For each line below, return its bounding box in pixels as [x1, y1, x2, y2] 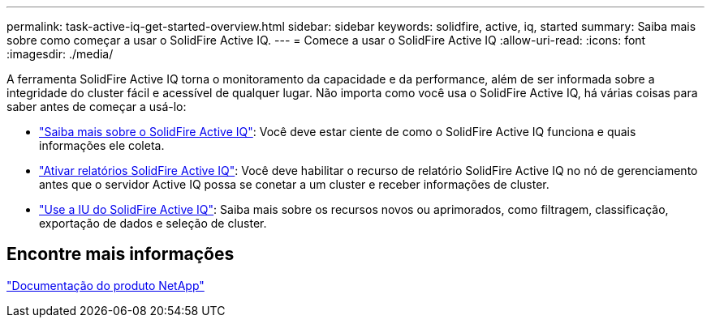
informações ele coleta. [39, 139, 165, 152]
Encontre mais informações [6, 244, 235, 265]
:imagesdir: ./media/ [6, 47, 114, 61]
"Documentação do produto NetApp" [6, 278, 205, 292]
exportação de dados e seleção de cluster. [39, 216, 267, 230]
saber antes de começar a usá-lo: [6, 100, 187, 113]
